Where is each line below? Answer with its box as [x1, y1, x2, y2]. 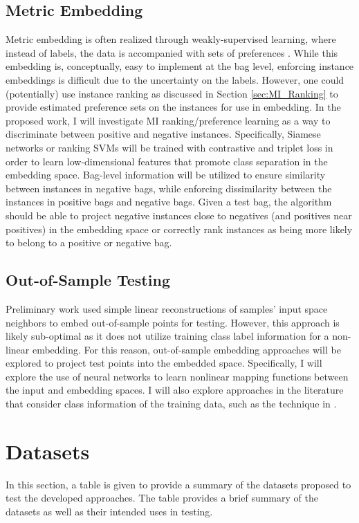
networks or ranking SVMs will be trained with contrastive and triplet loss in [6, 140, 333, 154]
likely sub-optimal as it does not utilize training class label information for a [6, 329, 329, 343]
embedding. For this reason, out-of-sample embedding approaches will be [32, 342, 341, 356]
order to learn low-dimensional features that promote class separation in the [6, 154, 328, 168]
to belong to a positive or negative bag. [6, 235, 172, 250]
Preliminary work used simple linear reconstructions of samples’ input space [6, 301, 328, 315]
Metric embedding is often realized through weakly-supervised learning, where [6, 32, 336, 46]
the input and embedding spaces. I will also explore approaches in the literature [6, 383, 344, 397]
